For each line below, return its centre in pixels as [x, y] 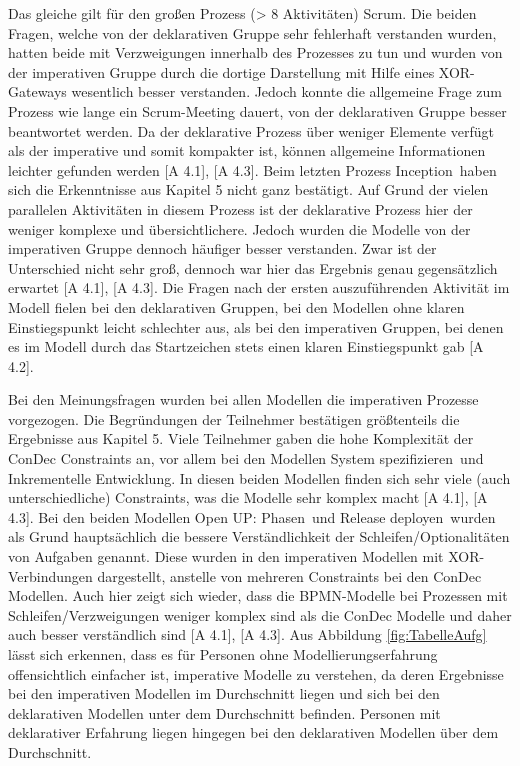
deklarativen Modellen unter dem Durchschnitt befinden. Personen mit [224, 712]
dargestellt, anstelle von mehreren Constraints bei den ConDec [289, 575]
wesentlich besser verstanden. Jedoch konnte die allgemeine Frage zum [287, 91]
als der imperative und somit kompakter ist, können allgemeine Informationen [247, 150]
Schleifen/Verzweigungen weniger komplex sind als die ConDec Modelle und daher [260, 614]
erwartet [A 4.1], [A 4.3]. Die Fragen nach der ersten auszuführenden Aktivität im [259, 287]
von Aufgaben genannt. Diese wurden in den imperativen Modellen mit [226, 556]
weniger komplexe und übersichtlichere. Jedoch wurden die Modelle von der [239, 228]
